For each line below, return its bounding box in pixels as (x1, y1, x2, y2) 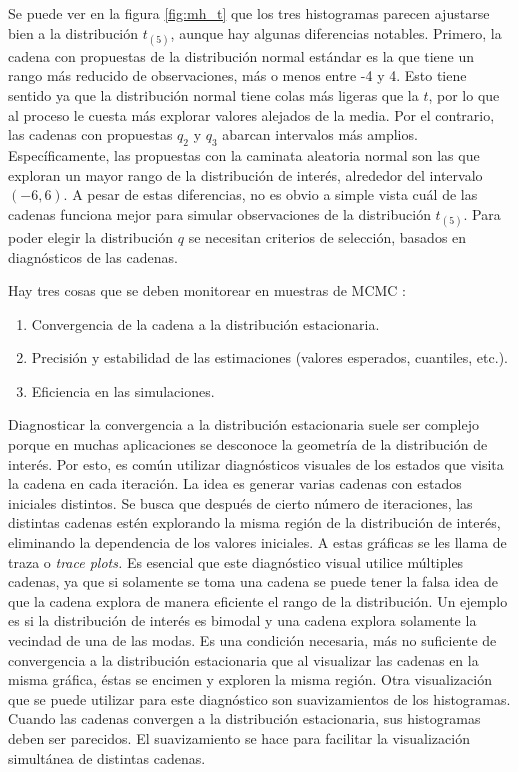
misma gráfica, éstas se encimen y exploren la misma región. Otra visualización (8, 669, 492, 690)
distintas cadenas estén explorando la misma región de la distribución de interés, (8, 512, 501, 533)
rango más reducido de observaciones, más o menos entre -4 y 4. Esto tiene (8, 65, 467, 86)
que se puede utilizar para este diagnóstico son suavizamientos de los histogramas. (8, 688, 511, 709)
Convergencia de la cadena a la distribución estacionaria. (31, 313, 380, 334)
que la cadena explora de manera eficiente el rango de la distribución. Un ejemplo (8, 590, 508, 611)
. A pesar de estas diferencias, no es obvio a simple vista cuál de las (63, 184, 478, 205)
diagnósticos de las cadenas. (8, 246, 178, 267)
